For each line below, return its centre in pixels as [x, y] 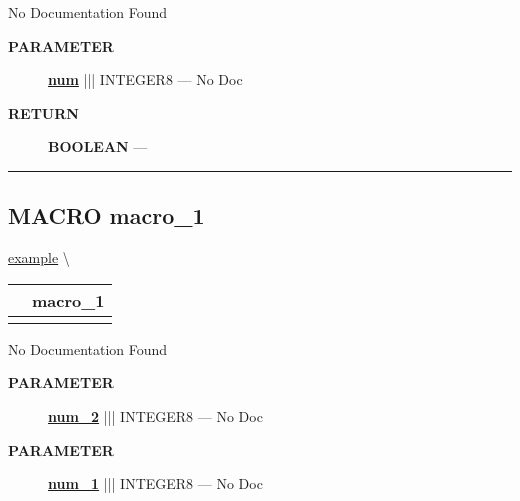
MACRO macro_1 [106, 215]
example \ [39, 257]
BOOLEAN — [98, 146]
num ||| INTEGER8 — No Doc [145, 79]
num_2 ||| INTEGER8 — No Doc [155, 415]
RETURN [43, 112]
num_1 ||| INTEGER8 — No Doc [155, 483]
